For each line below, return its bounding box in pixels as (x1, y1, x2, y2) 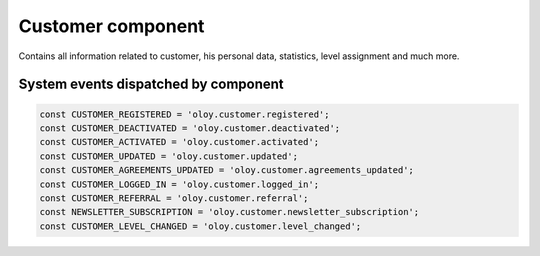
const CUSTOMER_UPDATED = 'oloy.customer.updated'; (39, 150, 299, 162)
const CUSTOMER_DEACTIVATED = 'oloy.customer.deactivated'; (39, 122, 341, 134)
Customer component (18, 15, 205, 37)
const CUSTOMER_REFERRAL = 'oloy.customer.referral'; (39, 192, 309, 204)
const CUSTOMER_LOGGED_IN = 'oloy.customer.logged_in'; (39, 178, 320, 190)
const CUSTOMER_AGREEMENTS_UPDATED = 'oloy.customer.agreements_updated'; (39, 165, 415, 176)
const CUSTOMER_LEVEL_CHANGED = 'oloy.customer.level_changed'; (39, 220, 362, 232)
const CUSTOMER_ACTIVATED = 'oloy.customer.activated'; (39, 136, 320, 148)
